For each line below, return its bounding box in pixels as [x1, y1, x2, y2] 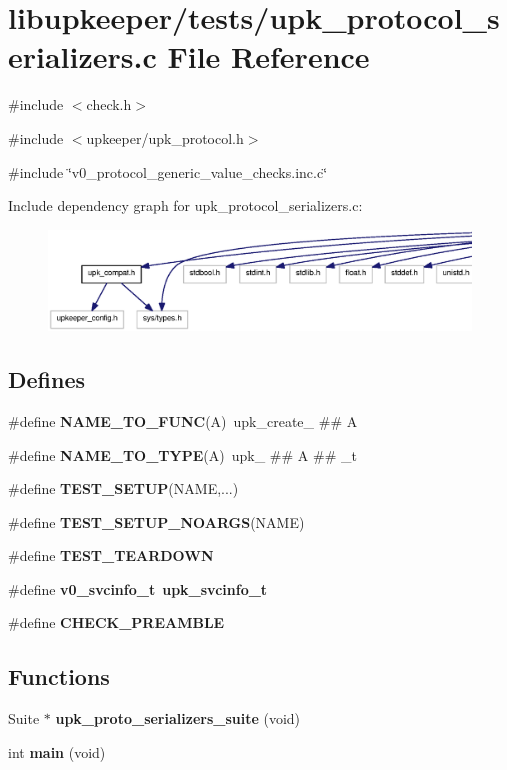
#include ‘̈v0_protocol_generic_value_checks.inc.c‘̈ [8, 161, 328, 182]
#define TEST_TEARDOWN [8, 545, 214, 566]
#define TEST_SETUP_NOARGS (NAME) [8, 511, 305, 532]
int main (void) [8, 741, 106, 762]
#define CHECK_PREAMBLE [8, 612, 225, 633]
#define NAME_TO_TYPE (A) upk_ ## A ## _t [8, 444, 357, 465]
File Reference [167, 36, 370, 77]
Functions [8, 661, 110, 692]
